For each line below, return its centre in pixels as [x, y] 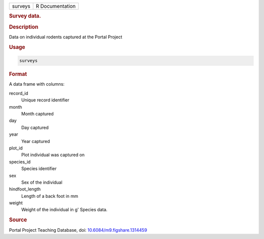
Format [18, 74]
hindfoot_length [25, 189]
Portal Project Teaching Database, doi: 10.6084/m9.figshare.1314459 [78, 230]
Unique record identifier [45, 100]
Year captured [35, 141]
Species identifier [39, 168]
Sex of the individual [42, 182]
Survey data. [25, 16]
